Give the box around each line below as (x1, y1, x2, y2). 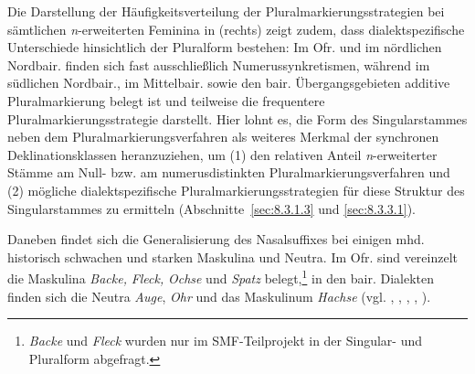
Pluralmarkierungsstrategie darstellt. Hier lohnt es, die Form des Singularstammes (7, 109, 468, 128)
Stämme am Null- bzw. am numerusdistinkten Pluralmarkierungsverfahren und (7, 163, 450, 182)
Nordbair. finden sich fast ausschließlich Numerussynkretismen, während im (7, 55, 430, 74)
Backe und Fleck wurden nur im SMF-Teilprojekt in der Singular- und (28, 331, 423, 350)
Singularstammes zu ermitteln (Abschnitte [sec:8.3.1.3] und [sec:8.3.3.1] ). (7, 198, 416, 218)
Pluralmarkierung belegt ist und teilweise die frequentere (7, 91, 325, 110)
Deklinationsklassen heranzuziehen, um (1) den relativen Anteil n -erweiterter (7, 144, 438, 164)
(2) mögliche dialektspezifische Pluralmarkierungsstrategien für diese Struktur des (7, 180, 465, 199)
